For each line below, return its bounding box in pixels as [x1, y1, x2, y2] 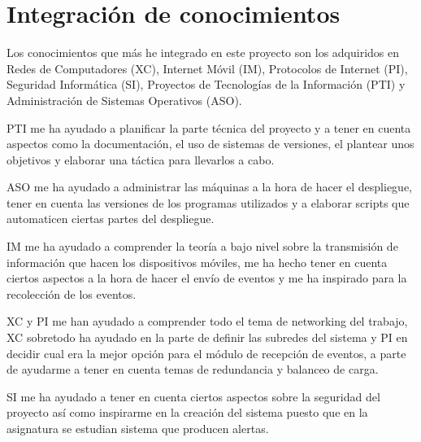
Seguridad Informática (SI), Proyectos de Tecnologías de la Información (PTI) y [7, 76, 406, 93]
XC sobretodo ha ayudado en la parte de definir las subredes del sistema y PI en [7, 329, 408, 346]
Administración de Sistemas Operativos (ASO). [7, 91, 242, 108]
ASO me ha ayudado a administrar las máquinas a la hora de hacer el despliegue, [7, 178, 413, 195]
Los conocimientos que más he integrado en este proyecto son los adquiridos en [7, 44, 400, 61]
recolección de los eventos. [7, 285, 137, 302]
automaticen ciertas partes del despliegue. [7, 210, 215, 227]
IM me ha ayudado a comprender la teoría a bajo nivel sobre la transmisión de [7, 238, 398, 255]
